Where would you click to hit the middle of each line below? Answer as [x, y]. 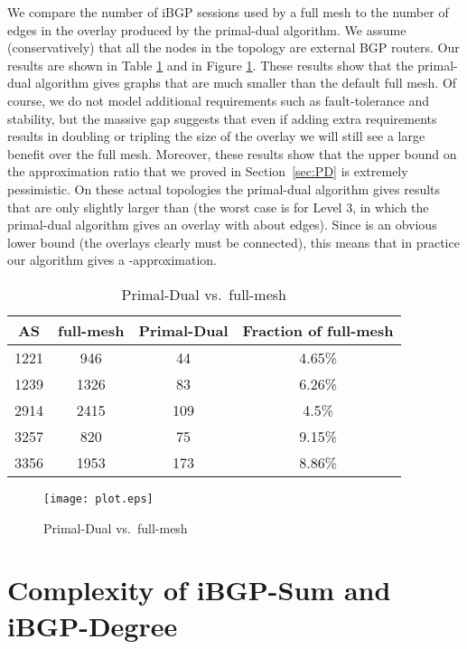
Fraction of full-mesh [318, 330]
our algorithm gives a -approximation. [112, 260]
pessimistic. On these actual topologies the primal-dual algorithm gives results [224, 188]
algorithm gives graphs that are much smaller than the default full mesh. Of [246, 83]
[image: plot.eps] [98, 499]
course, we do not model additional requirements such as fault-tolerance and [219, 100]
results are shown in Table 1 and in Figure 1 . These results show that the [210, 65]
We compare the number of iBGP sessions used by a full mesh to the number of [228, 12]
